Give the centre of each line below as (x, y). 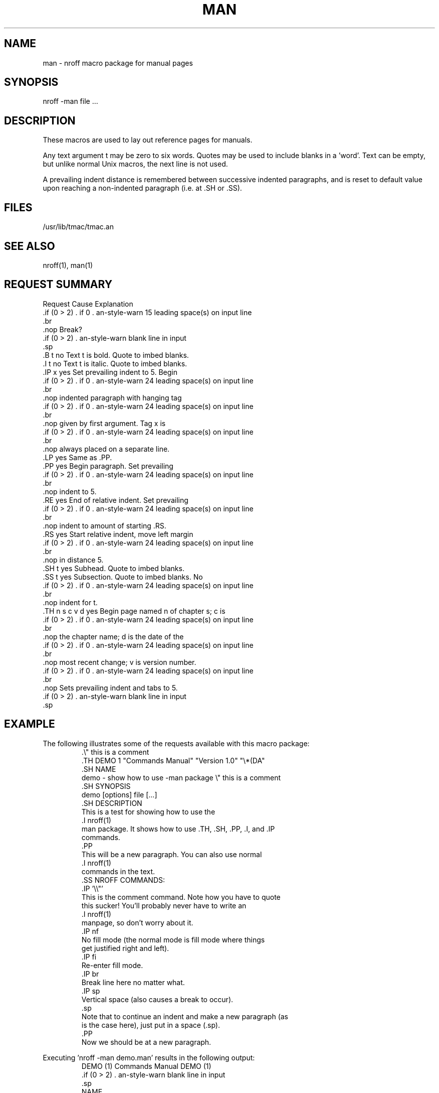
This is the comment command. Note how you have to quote (181, 897)
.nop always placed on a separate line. (106, 449)
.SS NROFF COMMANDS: (123, 880)
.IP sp (91, 991)
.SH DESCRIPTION (112, 803)
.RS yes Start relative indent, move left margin (118, 534)
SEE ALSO (30, 246)
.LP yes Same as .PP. (77, 457)
